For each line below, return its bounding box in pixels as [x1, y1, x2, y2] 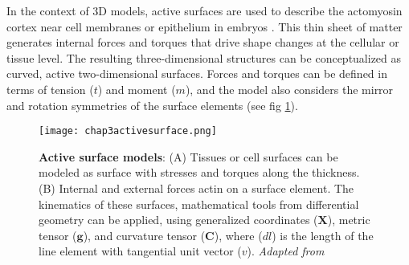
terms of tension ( [6, 80, 94, 97]
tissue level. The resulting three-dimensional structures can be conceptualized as [6, 49, 402, 66]
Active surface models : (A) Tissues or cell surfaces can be [39, 148, 338, 165]
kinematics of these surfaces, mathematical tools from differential [39, 195, 359, 212]
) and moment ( [97, 80, 176, 97]
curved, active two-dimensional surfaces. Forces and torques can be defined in [6, 65, 387, 82]
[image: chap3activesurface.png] [39, 125, 217, 137]
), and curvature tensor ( [83, 226, 206, 243]
